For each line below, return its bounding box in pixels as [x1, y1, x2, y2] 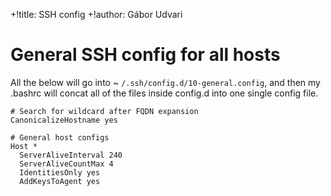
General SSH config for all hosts [10, 44, 281, 66]
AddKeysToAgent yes [19, 176, 101, 186]
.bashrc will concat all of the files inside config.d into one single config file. [10, 87, 319, 99]
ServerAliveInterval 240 [19, 150, 123, 160]
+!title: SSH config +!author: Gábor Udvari [10, 9, 183, 20]
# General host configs [10, 132, 110, 143]
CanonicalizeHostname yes [10, 115, 118, 125]
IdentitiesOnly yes [19, 167, 101, 178]
